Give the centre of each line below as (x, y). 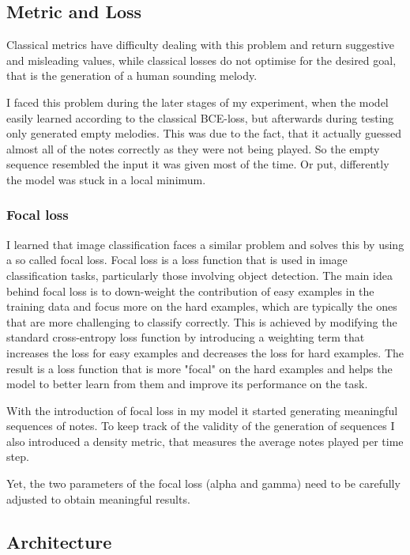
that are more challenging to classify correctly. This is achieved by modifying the (202, 321)
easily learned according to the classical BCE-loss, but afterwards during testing (200, 117)
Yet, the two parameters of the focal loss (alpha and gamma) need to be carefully (203, 483)
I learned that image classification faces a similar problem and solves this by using (205, 244)
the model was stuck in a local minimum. (106, 179)
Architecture (59, 541)
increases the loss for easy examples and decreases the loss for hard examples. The (205, 352)
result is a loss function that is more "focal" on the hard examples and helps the (199, 368)
